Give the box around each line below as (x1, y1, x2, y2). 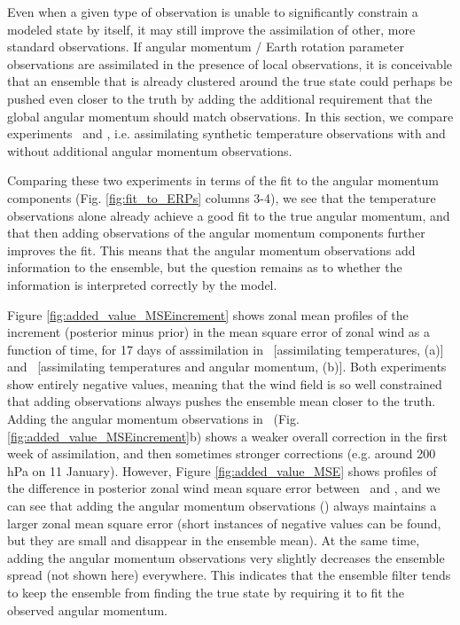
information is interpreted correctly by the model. (7, 275, 277, 293)
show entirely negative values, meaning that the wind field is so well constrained (7, 374, 442, 393)
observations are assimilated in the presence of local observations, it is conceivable (7, 54, 452, 73)
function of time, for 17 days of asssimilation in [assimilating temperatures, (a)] (7, 340, 444, 358)
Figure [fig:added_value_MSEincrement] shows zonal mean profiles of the (7, 305, 409, 324)
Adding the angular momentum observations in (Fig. (7, 410, 300, 428)
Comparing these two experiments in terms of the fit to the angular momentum (7, 171, 439, 190)
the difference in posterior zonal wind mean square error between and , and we (7, 479, 441, 497)
